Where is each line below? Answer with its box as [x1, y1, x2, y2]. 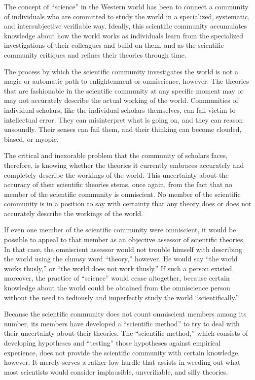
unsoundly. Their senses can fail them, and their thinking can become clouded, [4, 124, 242, 134]
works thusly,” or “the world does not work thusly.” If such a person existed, [4, 263, 234, 273]
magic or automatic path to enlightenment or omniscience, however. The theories [4, 76, 249, 86]
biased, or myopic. [4, 133, 59, 144]
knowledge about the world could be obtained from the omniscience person [4, 283, 230, 293]
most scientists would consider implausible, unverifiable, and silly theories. [4, 366, 228, 377]
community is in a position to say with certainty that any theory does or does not [4, 198, 252, 209]
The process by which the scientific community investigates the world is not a [4, 66, 238, 76]
